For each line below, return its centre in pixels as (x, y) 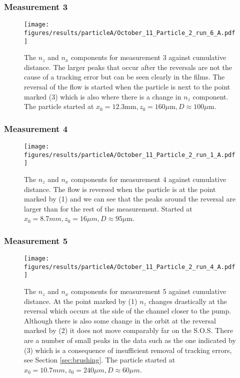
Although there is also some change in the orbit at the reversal (120, 320)
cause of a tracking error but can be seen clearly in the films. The (124, 77)
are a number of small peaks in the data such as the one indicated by (130, 340)
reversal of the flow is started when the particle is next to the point (127, 86)
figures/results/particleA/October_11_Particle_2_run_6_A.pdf (130, 33)
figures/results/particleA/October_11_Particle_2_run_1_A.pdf (130, 155)
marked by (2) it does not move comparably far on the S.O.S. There (128, 330)
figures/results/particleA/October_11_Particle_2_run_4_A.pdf (130, 267)
